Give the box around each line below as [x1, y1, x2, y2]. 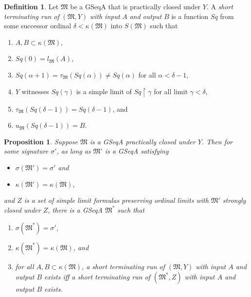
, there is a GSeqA [48, 205, 103, 215]
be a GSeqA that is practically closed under [70, 1, 201, 11]
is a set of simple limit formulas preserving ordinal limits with [24, 195, 209, 205]
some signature [4, 146, 49, 156]
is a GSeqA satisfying [105, 146, 169, 156]
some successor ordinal [4, 20, 72, 31]
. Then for [201, 136, 233, 146]
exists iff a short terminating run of [44, 272, 150, 282]
